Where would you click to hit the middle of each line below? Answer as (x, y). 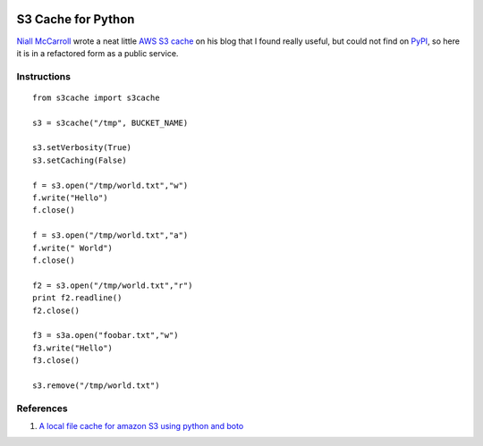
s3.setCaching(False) (80, 160)
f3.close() (56, 361)
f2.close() (56, 310)
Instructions (44, 76)
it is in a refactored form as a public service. (97, 53)
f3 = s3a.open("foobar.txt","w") (106, 336)
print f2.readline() (77, 298)
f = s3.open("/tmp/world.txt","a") (110, 236)
